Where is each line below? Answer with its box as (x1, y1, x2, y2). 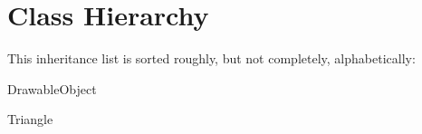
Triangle (7, 110, 53, 129)
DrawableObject (7, 79, 97, 98)
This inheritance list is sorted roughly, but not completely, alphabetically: (7, 49, 416, 68)
